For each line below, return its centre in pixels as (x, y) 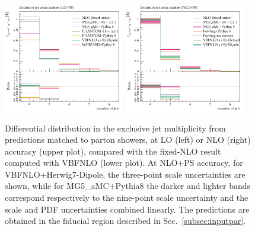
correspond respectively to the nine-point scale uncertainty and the (127, 198)
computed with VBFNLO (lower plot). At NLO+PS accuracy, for (124, 163)
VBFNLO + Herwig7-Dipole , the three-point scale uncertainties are (125, 174)
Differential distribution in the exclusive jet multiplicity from (115, 128)
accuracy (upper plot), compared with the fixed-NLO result (113, 151)
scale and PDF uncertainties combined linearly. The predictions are (127, 209)
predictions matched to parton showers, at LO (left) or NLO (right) (128, 139)
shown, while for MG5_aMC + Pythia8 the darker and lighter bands (128, 186)
